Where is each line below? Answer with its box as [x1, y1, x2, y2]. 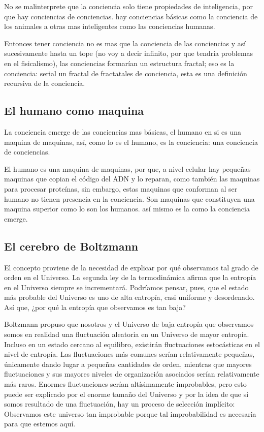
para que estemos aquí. [4, 418, 76, 429]
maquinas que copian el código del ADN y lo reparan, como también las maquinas [4, 173, 260, 184]
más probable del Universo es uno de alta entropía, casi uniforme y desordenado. [4, 292, 255, 302]
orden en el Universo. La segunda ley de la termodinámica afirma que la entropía [4, 272, 256, 283]
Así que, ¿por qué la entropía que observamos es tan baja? [4, 301, 186, 312]
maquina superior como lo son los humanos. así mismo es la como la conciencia [4, 203, 250, 214]
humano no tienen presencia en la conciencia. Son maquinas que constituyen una [4, 193, 255, 204]
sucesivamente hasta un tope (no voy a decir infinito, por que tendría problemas [4, 48, 253, 58]
